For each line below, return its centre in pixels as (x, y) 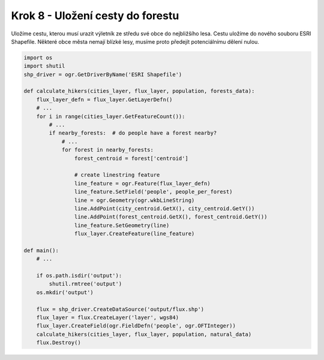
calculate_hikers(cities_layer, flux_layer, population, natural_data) (144, 334)
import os (38, 58)
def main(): (41, 250)
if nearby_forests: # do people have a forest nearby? (133, 133)
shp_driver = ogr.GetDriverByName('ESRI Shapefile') (103, 74)
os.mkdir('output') (65, 292)
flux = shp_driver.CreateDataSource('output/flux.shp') (120, 309)
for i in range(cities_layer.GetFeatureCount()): (111, 116)
